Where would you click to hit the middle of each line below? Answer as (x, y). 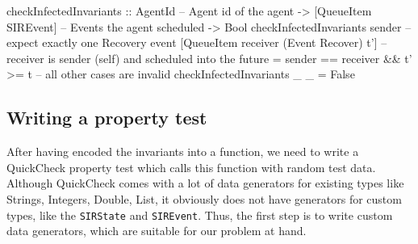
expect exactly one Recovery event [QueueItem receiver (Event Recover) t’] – (197, 42)
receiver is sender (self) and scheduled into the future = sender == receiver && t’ (209, 58)
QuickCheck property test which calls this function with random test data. (191, 167)
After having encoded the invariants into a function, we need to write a (183, 151)
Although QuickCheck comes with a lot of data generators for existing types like (205, 183)
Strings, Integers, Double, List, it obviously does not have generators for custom (204, 198)
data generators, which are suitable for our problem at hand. (157, 231)
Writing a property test (107, 118)
